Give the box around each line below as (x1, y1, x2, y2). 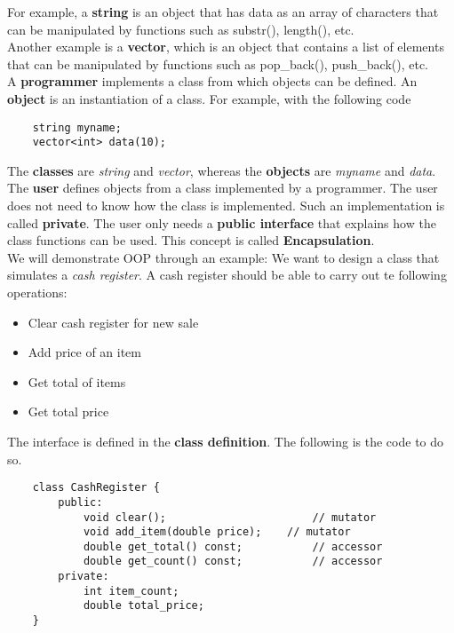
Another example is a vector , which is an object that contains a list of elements (7, 37, 444, 56)
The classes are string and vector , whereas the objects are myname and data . (7, 161, 436, 179)
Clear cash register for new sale (28, 313, 199, 331)
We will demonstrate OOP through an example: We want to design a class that (7, 248, 440, 266)
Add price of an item (28, 343, 142, 361)
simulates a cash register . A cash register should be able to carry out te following (7, 265, 447, 284)
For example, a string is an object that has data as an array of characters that (7, 3, 439, 20)
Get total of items (28, 372, 126, 391)
